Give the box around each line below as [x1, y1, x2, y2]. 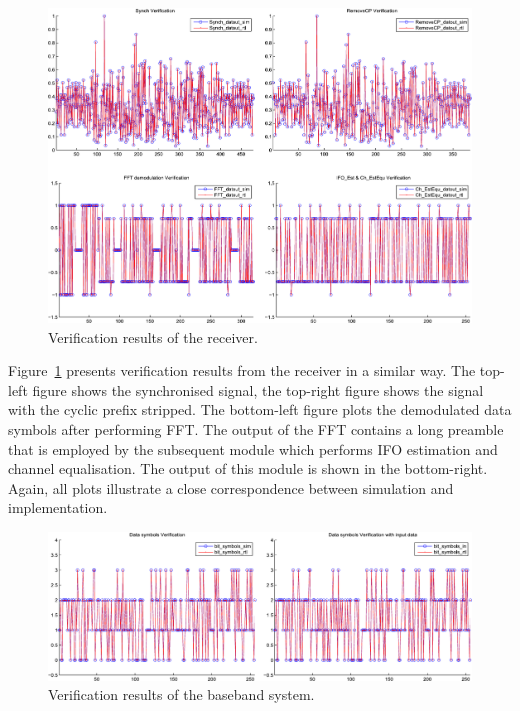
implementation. [8, 497, 108, 518]
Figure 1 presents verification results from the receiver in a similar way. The [8, 360, 476, 381]
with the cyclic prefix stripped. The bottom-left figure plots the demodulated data [8, 399, 512, 420]
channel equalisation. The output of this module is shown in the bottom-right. [8, 458, 488, 479]
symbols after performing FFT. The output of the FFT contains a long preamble [8, 418, 504, 439]
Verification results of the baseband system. [48, 684, 315, 705]
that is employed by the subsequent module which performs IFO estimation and [8, 438, 498, 459]
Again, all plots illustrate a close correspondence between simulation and [8, 477, 454, 498]
